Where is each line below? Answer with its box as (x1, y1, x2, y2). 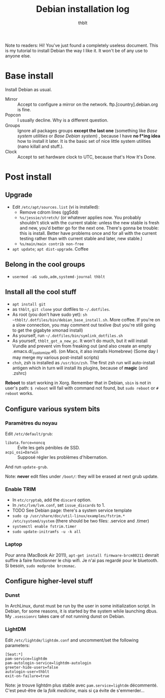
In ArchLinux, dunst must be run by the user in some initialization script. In (5, 603, 156, 609)
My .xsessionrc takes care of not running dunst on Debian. (5, 613, 125, 619)
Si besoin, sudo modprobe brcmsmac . (5, 563, 76, 568)
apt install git (12, 302, 46, 307)
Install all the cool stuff (5, 288, 77, 296)
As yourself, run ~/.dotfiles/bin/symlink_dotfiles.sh (12, 332, 123, 338)
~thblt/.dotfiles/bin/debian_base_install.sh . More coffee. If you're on (12, 316, 161, 322)
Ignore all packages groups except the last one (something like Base (17, 128, 158, 133)
